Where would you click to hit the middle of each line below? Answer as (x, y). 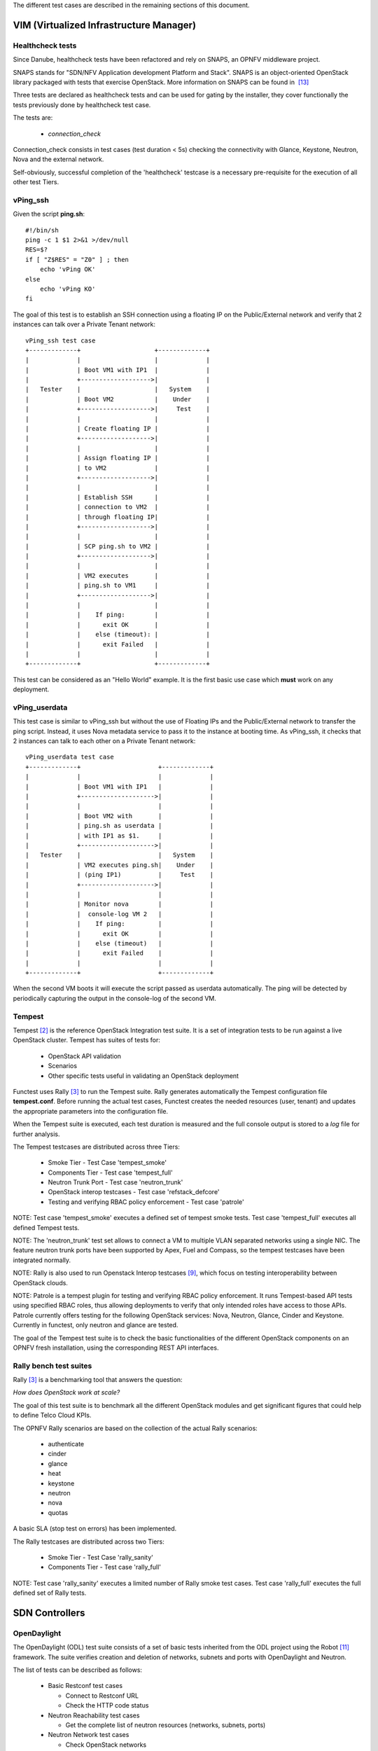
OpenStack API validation (85, 1056)
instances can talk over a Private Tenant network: (84, 324)
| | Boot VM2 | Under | (118, 399)
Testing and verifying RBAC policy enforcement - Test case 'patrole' (146, 1202)
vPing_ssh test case (61, 340)
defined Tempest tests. (46, 1227)
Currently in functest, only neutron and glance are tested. (96, 1325)
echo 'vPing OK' (68, 269)
